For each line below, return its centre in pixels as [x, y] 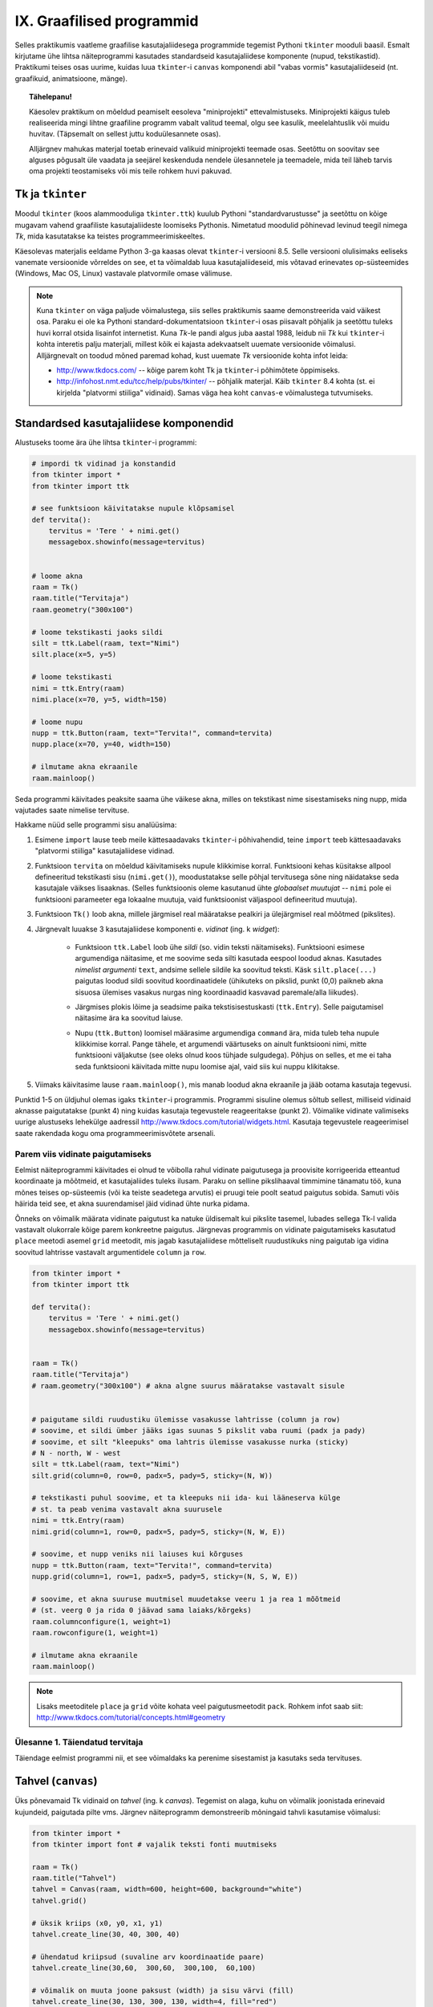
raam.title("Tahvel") [74, 1878]
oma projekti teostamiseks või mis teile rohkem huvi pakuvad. [131, 171]
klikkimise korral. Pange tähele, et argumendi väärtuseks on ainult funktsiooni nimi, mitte [221, 1044]
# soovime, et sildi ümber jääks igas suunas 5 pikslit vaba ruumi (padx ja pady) [199, 1431]
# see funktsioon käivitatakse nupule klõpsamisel [134, 509]
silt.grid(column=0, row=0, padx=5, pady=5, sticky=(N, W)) [152, 1476]
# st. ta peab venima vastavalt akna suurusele [127, 1509]
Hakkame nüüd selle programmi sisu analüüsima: [96, 825]
